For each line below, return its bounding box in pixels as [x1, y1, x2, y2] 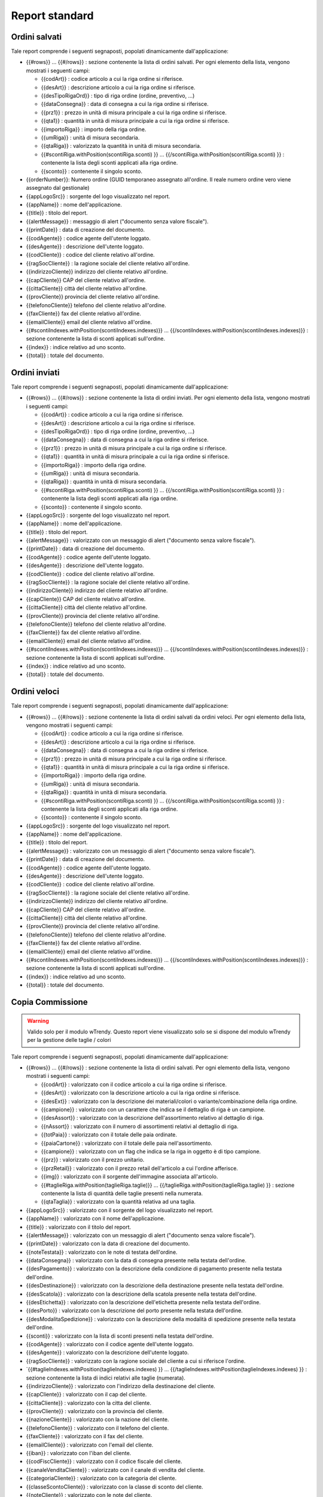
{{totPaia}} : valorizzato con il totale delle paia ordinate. [41, 1131, 178, 1138]
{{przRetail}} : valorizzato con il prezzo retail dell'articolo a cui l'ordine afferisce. [41, 1165, 239, 1172]
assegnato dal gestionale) [26, 184, 90, 192]
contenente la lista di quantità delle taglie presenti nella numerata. [41, 1189, 203, 1197]
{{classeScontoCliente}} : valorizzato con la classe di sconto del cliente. [26, 1483, 203, 1490]
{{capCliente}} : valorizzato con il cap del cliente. [26, 1391, 147, 1398]
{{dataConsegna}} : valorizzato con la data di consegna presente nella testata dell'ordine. [26, 1257, 246, 1264]
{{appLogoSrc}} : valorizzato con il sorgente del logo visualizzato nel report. [26, 1207, 214, 1214]
